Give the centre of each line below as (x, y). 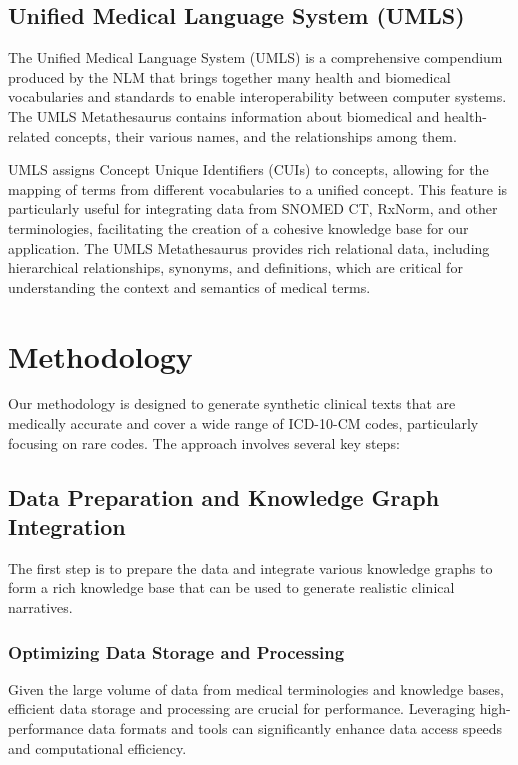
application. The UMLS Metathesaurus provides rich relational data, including (249, 247)
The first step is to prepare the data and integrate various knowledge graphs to (250, 567)
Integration (67, 526)
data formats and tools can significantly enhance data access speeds (295, 728)
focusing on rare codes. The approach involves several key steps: (204, 442)
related (29, 135)
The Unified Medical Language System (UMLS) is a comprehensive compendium (255, 57)
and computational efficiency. (97, 747)
